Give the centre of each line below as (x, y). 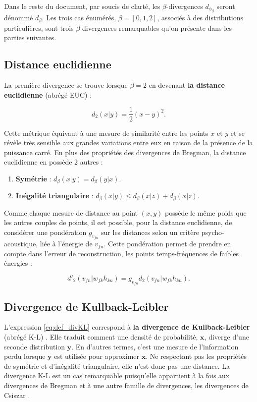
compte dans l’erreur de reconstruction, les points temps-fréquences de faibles (122, 253)
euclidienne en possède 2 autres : (53, 162)
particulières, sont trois (39, 28)
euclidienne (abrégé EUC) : (48, 94)
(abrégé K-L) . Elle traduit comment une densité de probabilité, (101, 336)
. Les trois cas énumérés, (79, 18)
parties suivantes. (30, 37)
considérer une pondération (45, 232)
